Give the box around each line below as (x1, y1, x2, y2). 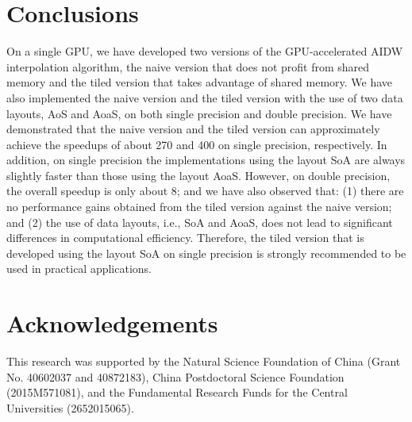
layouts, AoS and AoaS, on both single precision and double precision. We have (6, 105, 392, 121)
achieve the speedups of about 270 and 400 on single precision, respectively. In (6, 136, 387, 152)
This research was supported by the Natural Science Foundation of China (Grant (6, 353, 401, 370)
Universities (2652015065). (6, 399, 134, 416)
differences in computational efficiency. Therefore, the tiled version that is (6, 229, 364, 246)
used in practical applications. (6, 260, 152, 277)
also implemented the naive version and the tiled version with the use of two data (6, 89, 403, 105)
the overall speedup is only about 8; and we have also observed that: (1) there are (6, 182, 404, 199)
